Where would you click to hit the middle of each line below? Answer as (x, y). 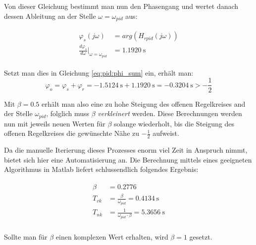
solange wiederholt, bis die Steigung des (174, 123)
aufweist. (166, 133)
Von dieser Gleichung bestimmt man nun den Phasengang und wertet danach (121, 6)
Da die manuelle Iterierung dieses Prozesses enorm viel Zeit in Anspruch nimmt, (126, 149)
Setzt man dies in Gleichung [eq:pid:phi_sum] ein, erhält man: (99, 72)
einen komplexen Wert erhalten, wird (112, 237)
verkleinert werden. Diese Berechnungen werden (170, 113)
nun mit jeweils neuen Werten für (55, 123)
